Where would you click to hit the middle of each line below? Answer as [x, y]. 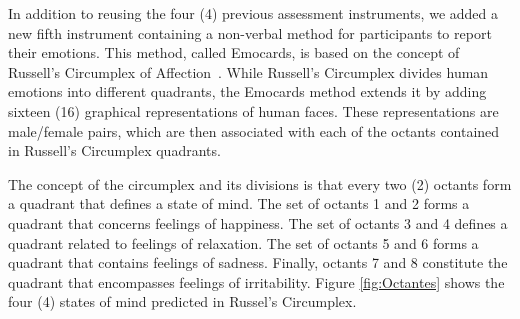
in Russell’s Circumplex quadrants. [114, 150]
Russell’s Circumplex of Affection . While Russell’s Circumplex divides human [248, 71]
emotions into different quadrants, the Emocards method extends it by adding [247, 91]
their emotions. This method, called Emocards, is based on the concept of [234, 52]
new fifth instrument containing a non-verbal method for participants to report [250, 32]
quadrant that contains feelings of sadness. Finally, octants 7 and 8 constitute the [258, 262]
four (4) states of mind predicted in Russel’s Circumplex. [182, 301]
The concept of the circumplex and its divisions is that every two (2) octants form [260, 183]
